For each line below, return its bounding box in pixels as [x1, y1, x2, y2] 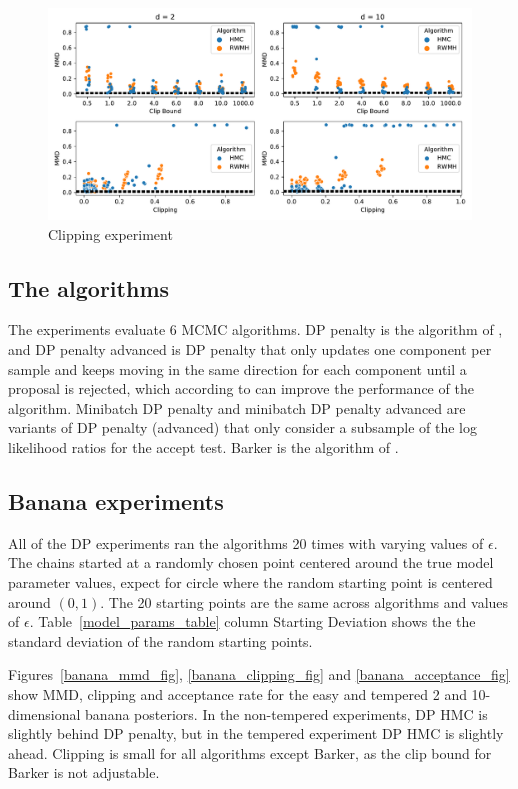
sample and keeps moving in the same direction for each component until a [8, 358, 467, 379]
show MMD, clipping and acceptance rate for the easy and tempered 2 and [8, 683, 467, 704]
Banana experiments [8, 485, 224, 516]
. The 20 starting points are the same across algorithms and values [100, 591, 509, 612]
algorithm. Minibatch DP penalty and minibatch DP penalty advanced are [8, 397, 466, 418]
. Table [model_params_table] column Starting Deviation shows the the [29, 611, 476, 632]
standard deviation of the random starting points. [8, 630, 313, 651]
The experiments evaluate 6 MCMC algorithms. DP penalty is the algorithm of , [8, 319, 503, 340]
